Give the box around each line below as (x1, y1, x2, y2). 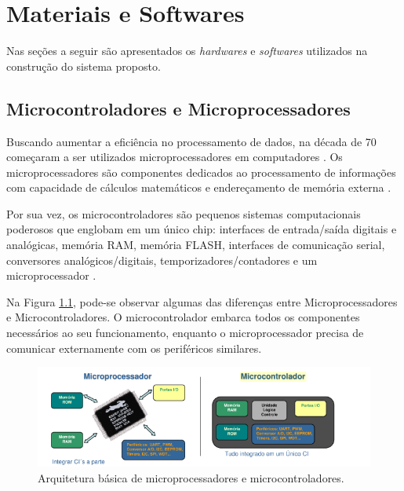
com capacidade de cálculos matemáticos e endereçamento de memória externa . (6, 179, 391, 196)
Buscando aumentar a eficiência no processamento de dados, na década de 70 (6, 133, 377, 149)
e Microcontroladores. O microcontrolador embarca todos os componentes (6, 309, 360, 325)
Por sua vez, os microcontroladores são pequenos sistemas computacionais (6, 205, 361, 222)
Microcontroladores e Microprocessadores (6, 96, 351, 120)
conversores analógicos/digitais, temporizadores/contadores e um (6, 251, 318, 268)
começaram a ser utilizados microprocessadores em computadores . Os (6, 148, 343, 165)
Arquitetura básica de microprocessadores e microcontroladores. (38, 469, 344, 486)
